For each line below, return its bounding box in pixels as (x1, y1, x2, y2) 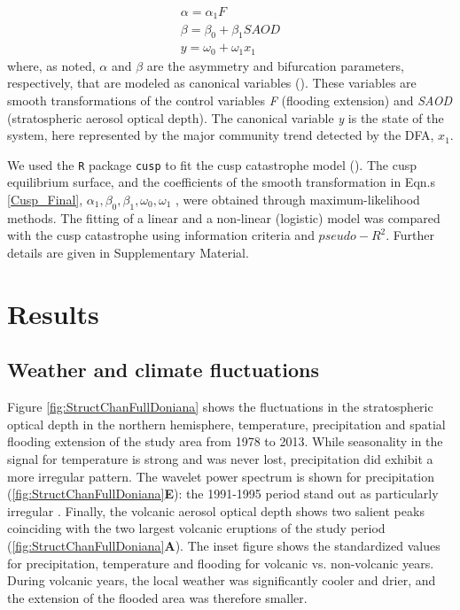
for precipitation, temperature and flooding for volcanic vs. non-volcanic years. (7, 553, 434, 572)
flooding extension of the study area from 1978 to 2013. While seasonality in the (7, 432, 443, 451)
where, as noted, (7, 56, 96, 74)
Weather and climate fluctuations (7, 356, 319, 383)
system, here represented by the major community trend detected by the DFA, (7, 126, 434, 144)
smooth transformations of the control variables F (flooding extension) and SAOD (7, 90, 453, 109)
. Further (386, 226, 435, 244)
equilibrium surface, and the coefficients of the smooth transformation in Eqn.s (7, 173, 435, 191)
